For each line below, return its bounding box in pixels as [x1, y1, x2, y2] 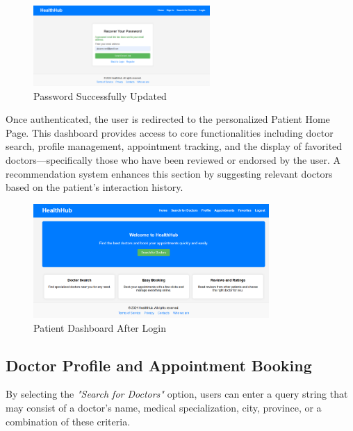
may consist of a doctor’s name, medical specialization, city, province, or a [6, 400, 322, 415]
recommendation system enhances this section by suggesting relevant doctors [6, 166, 333, 180]
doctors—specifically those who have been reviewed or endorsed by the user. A [6, 152, 340, 167]
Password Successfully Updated [33, 88, 167, 103]
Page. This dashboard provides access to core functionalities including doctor [6, 125, 334, 140]
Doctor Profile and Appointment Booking [6, 354, 312, 375]
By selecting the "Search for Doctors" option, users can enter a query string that [6, 387, 348, 401]
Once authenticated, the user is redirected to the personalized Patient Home [6, 112, 330, 126]
